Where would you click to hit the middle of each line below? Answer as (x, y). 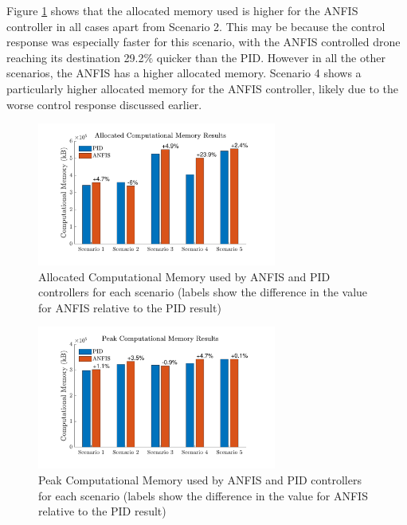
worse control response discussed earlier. (104, 104)
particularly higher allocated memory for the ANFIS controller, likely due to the (203, 88)
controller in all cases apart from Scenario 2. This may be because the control (196, 26)
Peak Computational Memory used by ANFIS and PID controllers (200, 480)
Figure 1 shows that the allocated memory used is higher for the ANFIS (182, 10)
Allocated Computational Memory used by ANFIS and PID (184, 276)
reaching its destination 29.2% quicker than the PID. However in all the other (196, 57)
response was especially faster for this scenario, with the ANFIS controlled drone (203, 42)
